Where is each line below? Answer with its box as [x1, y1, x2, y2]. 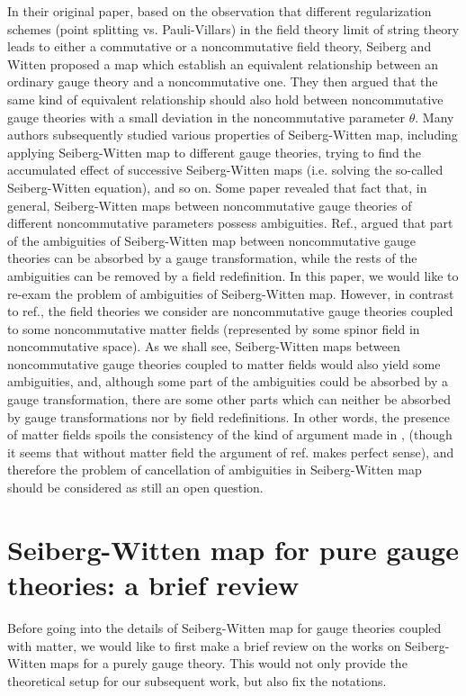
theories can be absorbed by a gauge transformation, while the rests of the [7, 249, 417, 267]
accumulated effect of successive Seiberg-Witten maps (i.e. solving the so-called [7, 160, 444, 179]
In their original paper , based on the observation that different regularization [7, 2, 432, 20]
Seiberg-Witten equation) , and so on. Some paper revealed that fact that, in [7, 177, 427, 196]
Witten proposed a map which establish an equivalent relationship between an [7, 54, 439, 73]
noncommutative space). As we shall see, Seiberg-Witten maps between [7, 337, 400, 356]
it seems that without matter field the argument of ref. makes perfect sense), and [7, 442, 454, 461]
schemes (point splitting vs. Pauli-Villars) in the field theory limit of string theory [7, 19, 460, 38]
